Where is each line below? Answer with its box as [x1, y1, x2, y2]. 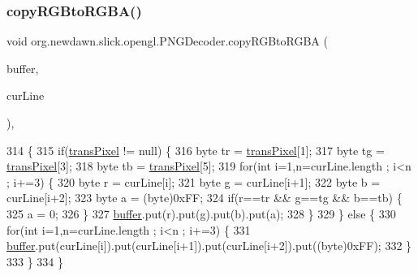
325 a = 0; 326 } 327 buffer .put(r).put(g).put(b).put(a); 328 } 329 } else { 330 [6, 205, 396, 222]
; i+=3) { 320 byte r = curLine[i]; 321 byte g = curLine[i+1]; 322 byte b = [6, 173, 381, 190]
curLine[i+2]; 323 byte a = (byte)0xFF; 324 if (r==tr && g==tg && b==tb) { [6, 189, 403, 206]
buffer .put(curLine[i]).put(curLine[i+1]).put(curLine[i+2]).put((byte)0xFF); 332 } [6, 237, 412, 254]
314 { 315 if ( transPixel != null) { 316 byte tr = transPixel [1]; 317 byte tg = [6, 141, 385, 158]
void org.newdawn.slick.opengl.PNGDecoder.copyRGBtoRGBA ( [6, 32, 328, 50]
